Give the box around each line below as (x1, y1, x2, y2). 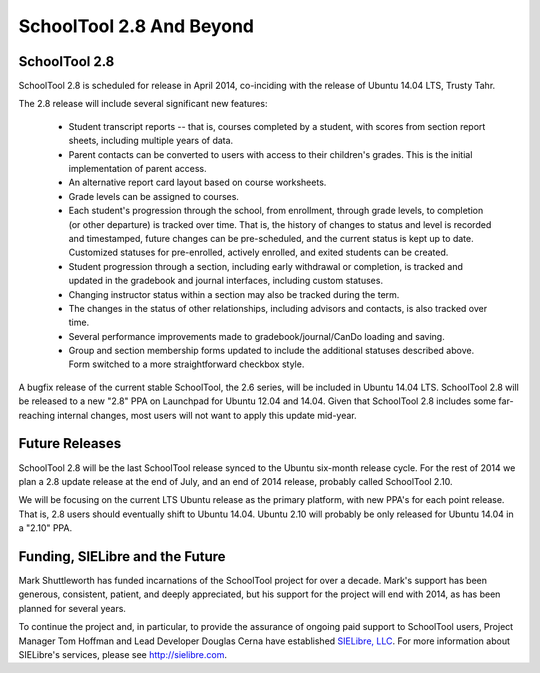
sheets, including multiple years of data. (68, 135, 234, 147)
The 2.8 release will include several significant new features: (18, 98, 268, 110)
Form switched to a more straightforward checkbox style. (68, 358, 305, 370)
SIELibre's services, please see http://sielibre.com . (18, 648, 228, 660)
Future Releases (18, 435, 122, 452)
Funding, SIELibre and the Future (18, 548, 226, 565)
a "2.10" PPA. (18, 522, 73, 534)
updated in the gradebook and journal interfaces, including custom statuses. (68, 275, 384, 287)
